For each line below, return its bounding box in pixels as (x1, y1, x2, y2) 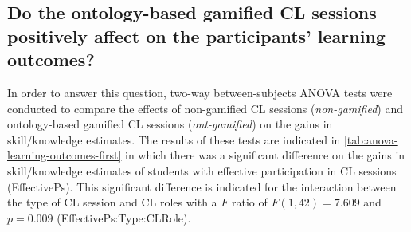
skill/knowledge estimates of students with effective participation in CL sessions (7, 162, 397, 179)
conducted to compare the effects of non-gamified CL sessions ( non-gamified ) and (7, 100, 404, 116)
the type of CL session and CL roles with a (7, 194, 217, 210)
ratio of (231, 194, 268, 210)
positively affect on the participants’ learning (7, 23, 386, 48)
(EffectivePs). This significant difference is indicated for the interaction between (7, 178, 397, 195)
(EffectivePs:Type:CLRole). (57, 209, 191, 226)
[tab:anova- (343, 131, 398, 147)
